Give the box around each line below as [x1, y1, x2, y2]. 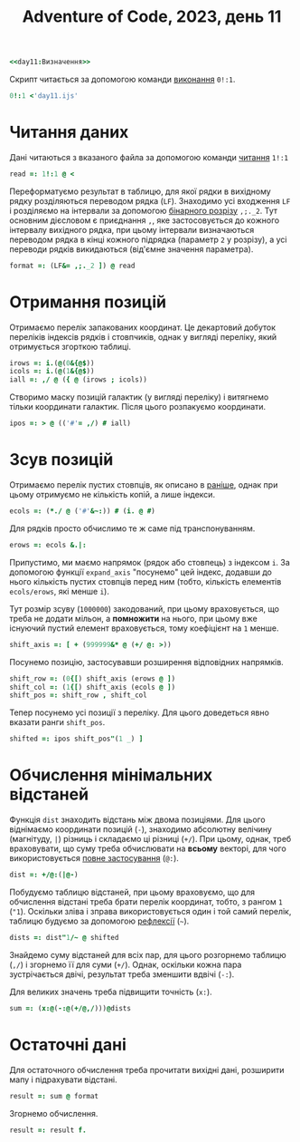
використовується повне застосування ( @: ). [9, 853, 179, 864]
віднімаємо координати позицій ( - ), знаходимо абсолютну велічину [9, 824, 273, 835]
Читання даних [9, 122, 129, 142]
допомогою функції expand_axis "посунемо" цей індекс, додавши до [9, 566, 273, 577]
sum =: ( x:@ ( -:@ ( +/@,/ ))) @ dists [9, 1003, 131, 1012]
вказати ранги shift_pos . [9, 717, 106, 728]
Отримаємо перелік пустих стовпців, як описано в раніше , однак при [9, 479, 278, 490]
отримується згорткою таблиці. [9, 341, 132, 352]
